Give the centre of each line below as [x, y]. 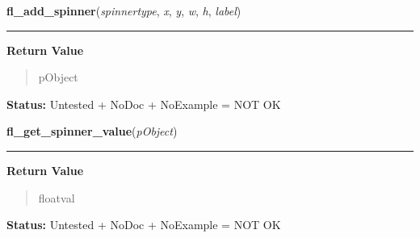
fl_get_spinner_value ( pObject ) [92, 131]
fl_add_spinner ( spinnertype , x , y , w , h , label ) [124, 10]
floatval [57, 197]
